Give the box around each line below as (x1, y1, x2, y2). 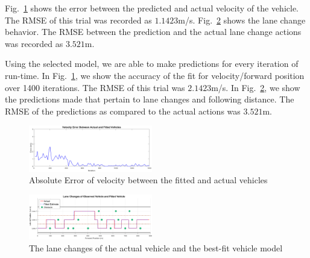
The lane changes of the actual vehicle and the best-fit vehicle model (29, 241, 283, 254)
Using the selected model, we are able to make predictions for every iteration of (5, 57, 299, 70)
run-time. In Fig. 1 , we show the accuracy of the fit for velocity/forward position (5, 69, 305, 81)
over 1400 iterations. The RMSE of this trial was (5, 81, 185, 93)
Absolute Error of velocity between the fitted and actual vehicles (29, 174, 268, 186)
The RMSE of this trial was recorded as (5, 13, 152, 26)
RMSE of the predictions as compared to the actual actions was (5, 104, 241, 117)
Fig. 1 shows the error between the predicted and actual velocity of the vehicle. (5, 2, 299, 14)
